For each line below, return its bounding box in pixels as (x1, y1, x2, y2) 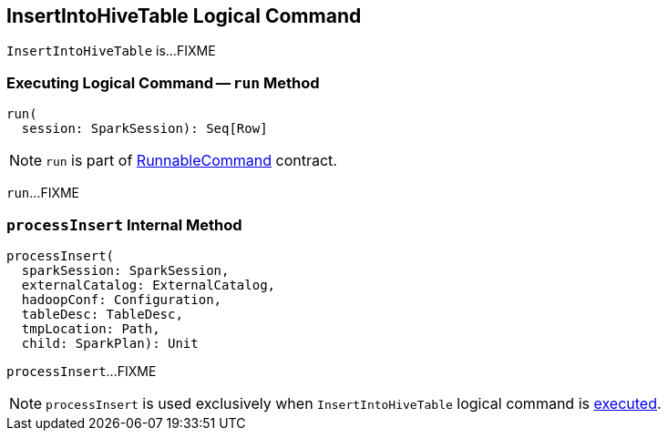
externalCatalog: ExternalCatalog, (21, 277, 276, 292)
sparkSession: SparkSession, (21, 262, 230, 278)
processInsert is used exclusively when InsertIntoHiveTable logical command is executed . (46, 393, 662, 413)
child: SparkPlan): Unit (21, 335, 199, 351)
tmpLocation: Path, (21, 321, 160, 336)
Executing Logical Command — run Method (6, 73, 320, 92)
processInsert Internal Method (6, 215, 242, 234)
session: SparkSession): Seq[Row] (21, 121, 268, 137)
